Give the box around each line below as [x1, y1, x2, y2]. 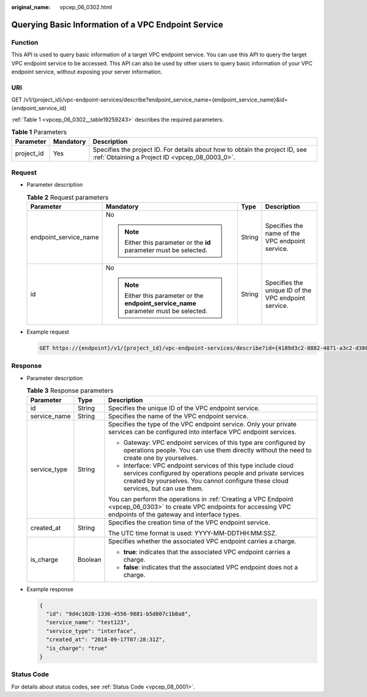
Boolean [77, 555, 102, 564]
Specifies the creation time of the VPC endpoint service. [108, 518, 270, 526]
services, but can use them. [123, 484, 204, 493]
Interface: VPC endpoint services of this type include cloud [123, 461, 294, 469]
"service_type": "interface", [46, 627, 137, 635]
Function [11, 38, 39, 47]
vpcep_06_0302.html [59, 4, 113, 10]
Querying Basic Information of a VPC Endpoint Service [11, 19, 223, 30]
